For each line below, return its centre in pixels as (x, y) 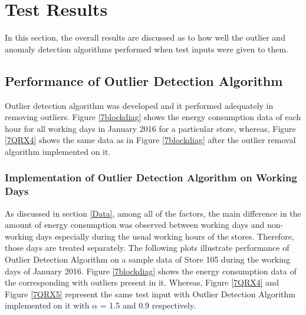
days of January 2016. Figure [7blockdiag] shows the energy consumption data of (151, 271)
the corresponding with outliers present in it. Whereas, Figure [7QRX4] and (142, 282)
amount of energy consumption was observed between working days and (135, 225)
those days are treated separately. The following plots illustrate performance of (147, 248)
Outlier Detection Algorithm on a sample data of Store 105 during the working (147, 259)
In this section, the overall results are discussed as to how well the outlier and (145, 37)
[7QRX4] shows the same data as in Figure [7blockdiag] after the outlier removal (150, 140)
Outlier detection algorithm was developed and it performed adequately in (139, 105)
